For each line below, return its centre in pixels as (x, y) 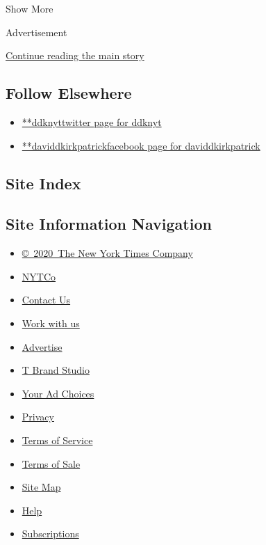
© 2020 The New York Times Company (107, 253)
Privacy (38, 417)
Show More (30, 8)
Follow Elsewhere (69, 93)
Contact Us (46, 300)
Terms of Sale (51, 463)
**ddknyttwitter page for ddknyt (92, 121)
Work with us (51, 323)
